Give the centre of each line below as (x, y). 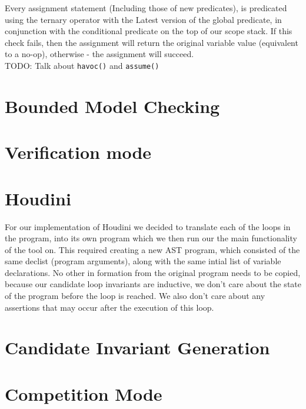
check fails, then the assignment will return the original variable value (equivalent (152, 42)
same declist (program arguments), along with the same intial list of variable (143, 261)
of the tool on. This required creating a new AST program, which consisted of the (152, 249)
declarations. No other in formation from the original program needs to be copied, (153, 272)
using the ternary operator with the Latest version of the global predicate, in (143, 19)
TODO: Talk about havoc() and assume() (82, 65)
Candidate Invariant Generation (137, 348)
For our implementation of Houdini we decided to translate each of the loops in (148, 226)
